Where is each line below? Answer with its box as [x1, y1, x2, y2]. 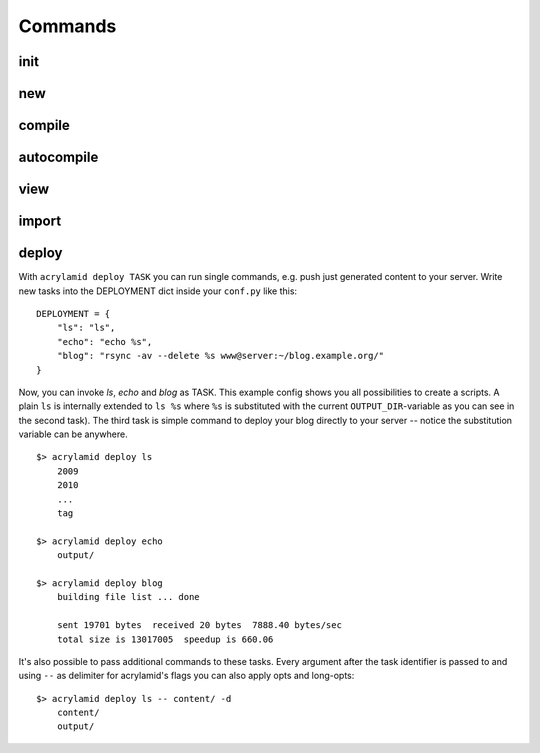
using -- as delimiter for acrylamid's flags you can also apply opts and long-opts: [18, 670, 355, 682]
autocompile [18, 149, 99, 166]
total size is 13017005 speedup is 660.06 [56, 633, 274, 645]
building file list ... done [56, 591, 200, 603]
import [18, 213, 62, 230]
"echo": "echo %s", [56, 336, 153, 347]
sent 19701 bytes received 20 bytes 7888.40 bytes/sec [56, 620, 342, 631]
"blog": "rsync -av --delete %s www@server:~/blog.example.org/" [56, 350, 385, 362]
